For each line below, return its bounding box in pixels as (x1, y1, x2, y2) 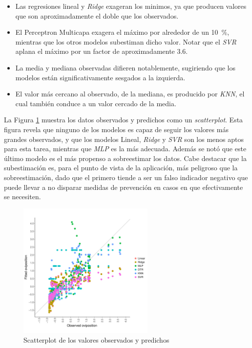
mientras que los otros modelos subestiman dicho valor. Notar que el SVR (15, 36, 236, 46)
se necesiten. (4, 191, 41, 202)
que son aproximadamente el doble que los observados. (15, 10, 179, 21)
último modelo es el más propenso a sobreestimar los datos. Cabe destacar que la (4, 153, 247, 163)
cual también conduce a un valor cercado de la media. (15, 98, 176, 108)
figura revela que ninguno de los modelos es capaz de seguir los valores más (4, 124, 229, 134)
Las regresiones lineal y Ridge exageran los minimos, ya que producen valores (15, 1, 247, 11)
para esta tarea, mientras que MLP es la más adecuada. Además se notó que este (4, 143, 247, 154)
